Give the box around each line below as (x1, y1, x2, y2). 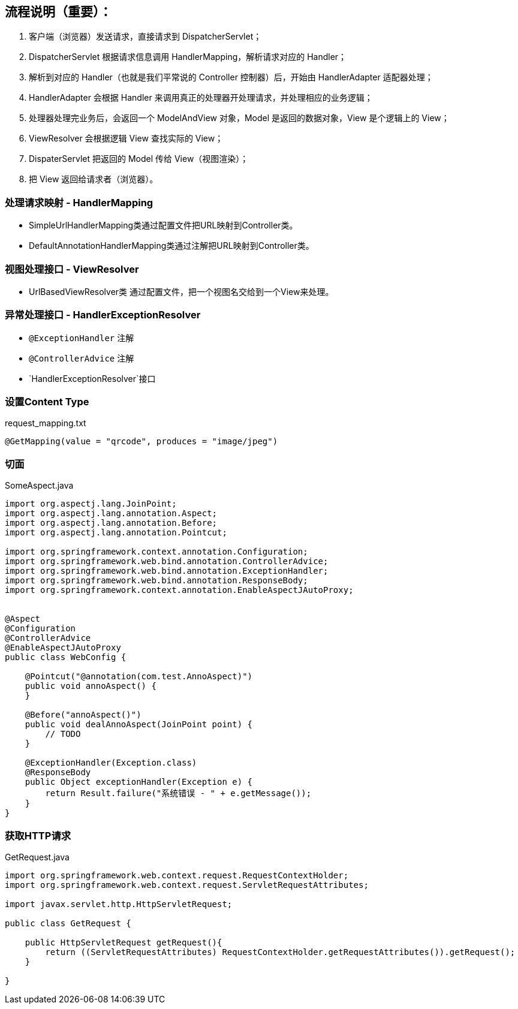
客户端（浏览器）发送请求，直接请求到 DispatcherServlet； (29, 31, 262, 42)
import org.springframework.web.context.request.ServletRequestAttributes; (5, 880, 369, 890)
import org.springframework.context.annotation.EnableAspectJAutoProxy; (5, 585, 354, 595)
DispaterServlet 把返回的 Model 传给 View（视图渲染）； (29, 153, 249, 164)
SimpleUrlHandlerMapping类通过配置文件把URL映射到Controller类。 (29, 220, 298, 231)
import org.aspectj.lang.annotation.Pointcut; (5, 528, 227, 538)
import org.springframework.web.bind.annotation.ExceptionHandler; (5, 566, 329, 576)
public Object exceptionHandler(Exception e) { (25, 777, 253, 787)
